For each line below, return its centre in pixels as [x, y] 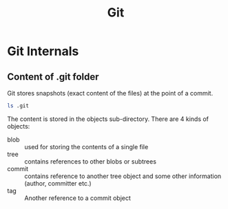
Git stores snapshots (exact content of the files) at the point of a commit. [110, 93]
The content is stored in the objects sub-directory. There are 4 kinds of [108, 119]
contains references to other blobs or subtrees [91, 161]
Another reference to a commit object [77, 198]
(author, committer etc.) [58, 183]
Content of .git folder [53, 77]
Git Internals [43, 51]
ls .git [18, 106]
